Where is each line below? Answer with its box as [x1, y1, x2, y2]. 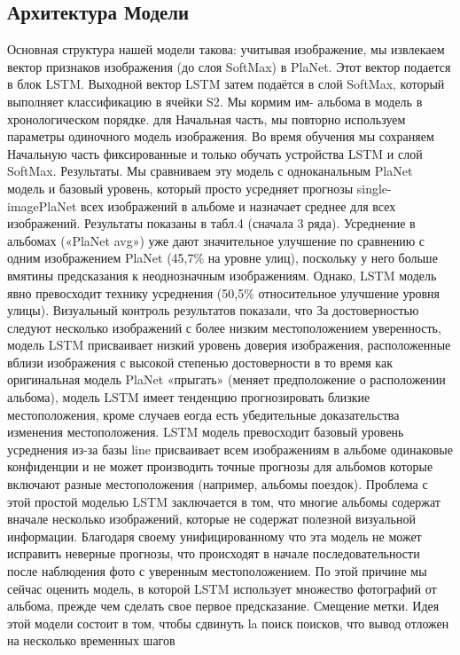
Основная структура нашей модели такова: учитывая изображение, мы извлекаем [7, 40, 445, 59]
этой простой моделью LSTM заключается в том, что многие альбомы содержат [7, 492, 441, 510]
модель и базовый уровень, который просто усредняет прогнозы [7, 178, 354, 197]
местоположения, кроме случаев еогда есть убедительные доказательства [7, 405, 400, 423]
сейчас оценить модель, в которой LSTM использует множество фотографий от [7, 579, 437, 597]
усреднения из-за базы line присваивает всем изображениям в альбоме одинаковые [7, 439, 453, 458]
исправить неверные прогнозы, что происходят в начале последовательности [7, 544, 420, 563]
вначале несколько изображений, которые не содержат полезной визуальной [7, 509, 416, 528]
